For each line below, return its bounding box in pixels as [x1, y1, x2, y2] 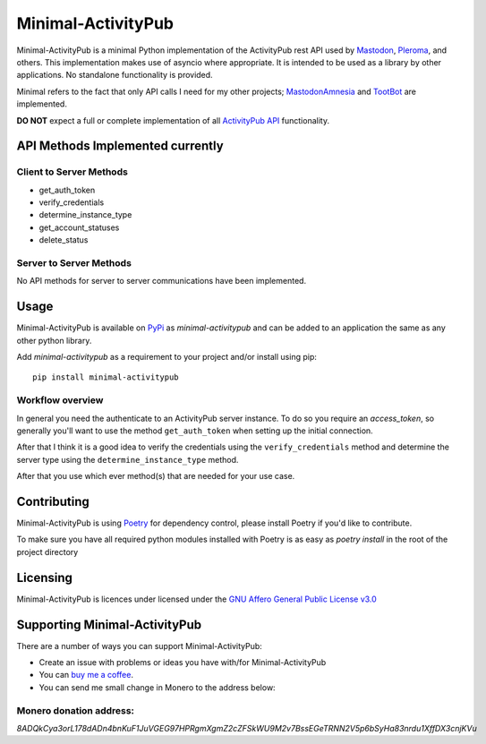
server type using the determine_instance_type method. [16, 454, 239, 465]
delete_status [38, 235, 89, 245]
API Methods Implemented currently [16, 139, 224, 154]
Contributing [16, 493, 90, 509]
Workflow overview [16, 394, 104, 406]
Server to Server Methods [16, 256, 132, 269]
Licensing [16, 569, 73, 586]
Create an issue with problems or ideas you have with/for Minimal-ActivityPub [38, 657, 327, 668]
